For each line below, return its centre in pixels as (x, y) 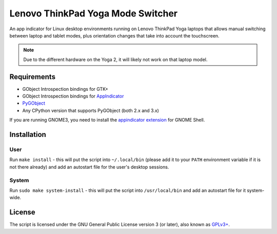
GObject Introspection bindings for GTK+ (65, 89)
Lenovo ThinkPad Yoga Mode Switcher (94, 13)
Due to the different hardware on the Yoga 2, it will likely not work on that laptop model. (115, 60)
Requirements (33, 77)
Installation (28, 134)
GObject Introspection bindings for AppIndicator (73, 96)
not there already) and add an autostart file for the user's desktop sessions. (89, 167)
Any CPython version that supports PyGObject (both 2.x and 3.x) (91, 110)
